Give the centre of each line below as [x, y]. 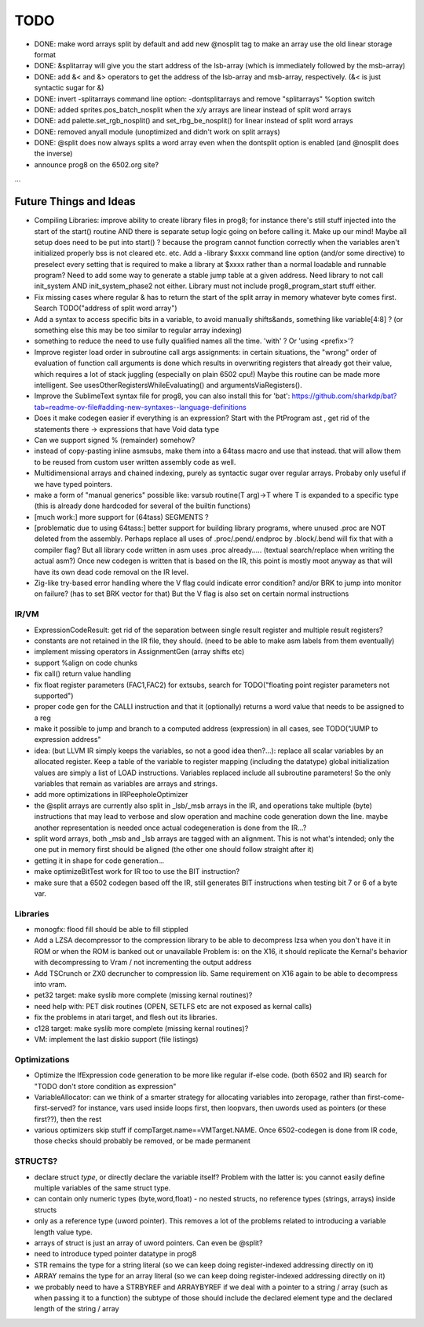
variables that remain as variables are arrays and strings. [126, 784]
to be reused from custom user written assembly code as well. [135, 462]
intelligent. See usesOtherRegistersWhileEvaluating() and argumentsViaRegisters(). [168, 385]
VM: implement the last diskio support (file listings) [117, 1039]
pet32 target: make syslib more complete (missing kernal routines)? [143, 995]
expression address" [68, 740]
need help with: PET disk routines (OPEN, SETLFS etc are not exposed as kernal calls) [173, 1006]
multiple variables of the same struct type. [102, 1188]
